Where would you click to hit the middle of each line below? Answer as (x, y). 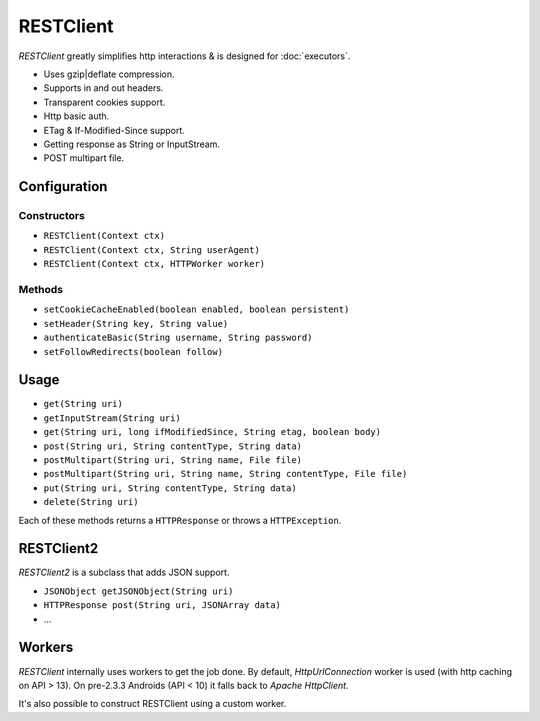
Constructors (51, 216)
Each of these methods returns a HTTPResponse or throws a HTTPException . (180, 520)
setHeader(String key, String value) (136, 323)
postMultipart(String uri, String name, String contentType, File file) (225, 474)
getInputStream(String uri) (112, 418)
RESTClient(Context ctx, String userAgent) (151, 249)
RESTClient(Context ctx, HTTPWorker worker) (154, 264)
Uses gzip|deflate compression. (109, 74)
